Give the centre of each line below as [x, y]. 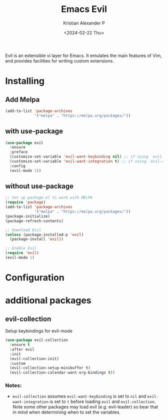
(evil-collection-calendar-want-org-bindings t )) [62, 373]
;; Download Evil [23, 230]
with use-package [34, 131]
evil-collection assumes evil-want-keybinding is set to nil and [79, 396]
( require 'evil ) [22, 253]
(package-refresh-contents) [34, 221]
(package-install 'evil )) [37, 239]
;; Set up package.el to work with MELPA [49, 198]
